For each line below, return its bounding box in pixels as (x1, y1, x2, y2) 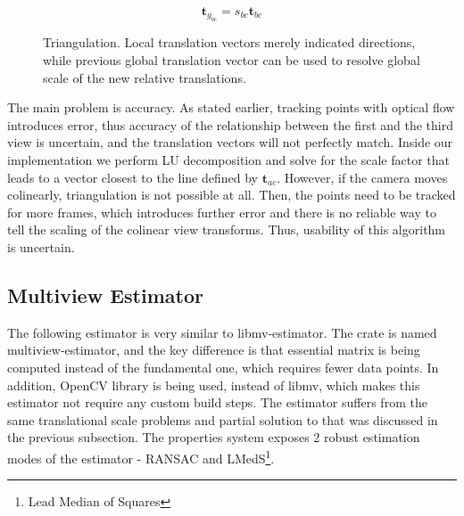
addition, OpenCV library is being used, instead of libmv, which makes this (7, 375, 420, 394)
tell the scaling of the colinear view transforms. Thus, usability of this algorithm (7, 220, 446, 239)
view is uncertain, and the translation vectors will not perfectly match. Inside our (7, 133, 453, 152)
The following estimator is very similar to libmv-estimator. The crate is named (7, 323, 437, 341)
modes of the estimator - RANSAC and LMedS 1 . (7, 446, 275, 467)
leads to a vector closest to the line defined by (7, 168, 259, 186)
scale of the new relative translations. (43, 68, 246, 86)
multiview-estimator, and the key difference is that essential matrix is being (7, 340, 420, 359)
